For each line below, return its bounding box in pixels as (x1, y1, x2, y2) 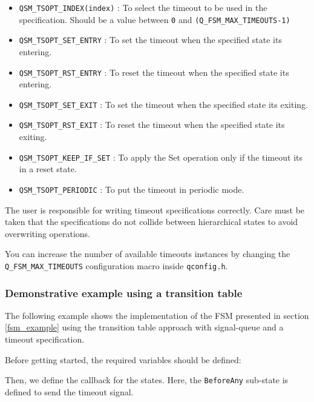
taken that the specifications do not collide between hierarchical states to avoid (5, 215, 298, 228)
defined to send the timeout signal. (5, 385, 134, 398)
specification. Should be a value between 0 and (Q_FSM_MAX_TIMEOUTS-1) (19, 13, 290, 25)
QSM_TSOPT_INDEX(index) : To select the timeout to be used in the (19, 1, 267, 13)
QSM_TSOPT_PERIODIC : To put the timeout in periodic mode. (19, 183, 244, 195)
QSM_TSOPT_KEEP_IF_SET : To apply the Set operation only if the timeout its (19, 150, 303, 163)
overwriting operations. (5, 227, 90, 240)
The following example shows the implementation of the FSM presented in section (5, 309, 309, 321)
